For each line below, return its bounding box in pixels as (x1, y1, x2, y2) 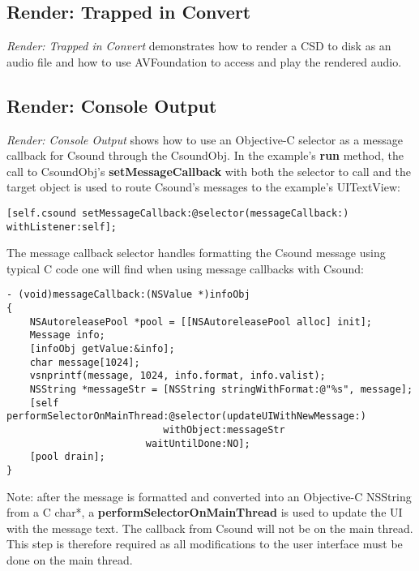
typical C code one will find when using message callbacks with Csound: (6, 260, 364, 277)
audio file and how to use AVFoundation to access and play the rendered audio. (6, 53, 402, 70)
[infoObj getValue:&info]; (29, 343, 175, 355)
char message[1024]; (29, 356, 140, 368)
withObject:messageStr (163, 424, 285, 436)
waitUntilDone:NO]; (145, 437, 250, 449)
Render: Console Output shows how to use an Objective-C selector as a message (6, 131, 403, 148)
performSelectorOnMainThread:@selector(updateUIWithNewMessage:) (6, 410, 366, 423)
